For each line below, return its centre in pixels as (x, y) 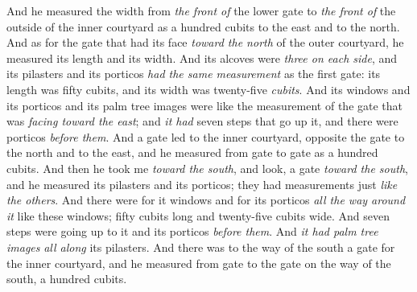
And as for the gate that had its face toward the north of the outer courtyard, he (205, 42)
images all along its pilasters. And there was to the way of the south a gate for (201, 247)
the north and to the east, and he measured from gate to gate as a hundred (192, 152)
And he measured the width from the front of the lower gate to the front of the (201, 10)
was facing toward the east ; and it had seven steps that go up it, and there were (202, 121)
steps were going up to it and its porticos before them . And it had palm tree (192, 231)
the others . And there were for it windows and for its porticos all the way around (206, 200)
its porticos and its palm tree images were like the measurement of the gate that (205, 105)
